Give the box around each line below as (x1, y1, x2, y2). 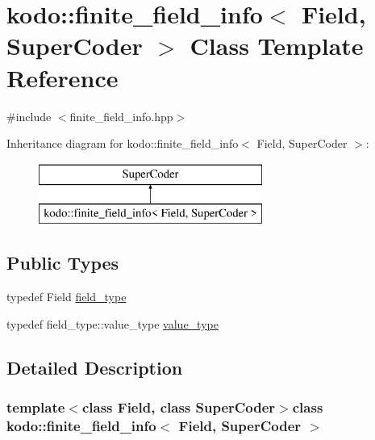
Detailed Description (6, 354, 183, 379)
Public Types (6, 250, 119, 275)
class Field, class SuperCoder (81, 396, 276, 417)
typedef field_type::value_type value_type (6, 315, 219, 332)
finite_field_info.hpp (69, 107, 173, 124)
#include (6, 107, 52, 124)
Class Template (190, 29, 364, 62)
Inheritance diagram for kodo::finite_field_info (6, 135, 239, 152)
